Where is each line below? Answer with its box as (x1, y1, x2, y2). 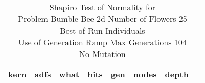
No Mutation (79, 48, 126, 60)
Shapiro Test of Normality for (49, 1, 156, 13)
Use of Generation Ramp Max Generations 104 (18, 36, 187, 48)
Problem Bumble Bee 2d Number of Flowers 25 (18, 13, 187, 24)
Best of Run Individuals (60, 24, 145, 36)
